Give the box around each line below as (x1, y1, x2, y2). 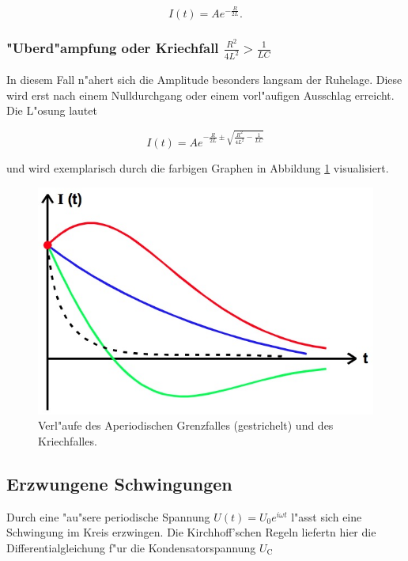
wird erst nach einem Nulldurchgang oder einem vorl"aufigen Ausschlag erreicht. (6, 86, 395, 103)
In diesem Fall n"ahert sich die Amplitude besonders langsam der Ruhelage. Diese (6, 71, 402, 88)
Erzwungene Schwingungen (6, 471, 232, 495)
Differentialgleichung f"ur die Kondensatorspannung (6, 539, 256, 555)
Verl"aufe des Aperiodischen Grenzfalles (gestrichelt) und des (38, 417, 334, 434)
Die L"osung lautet (6, 102, 97, 119)
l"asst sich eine (291, 508, 362, 525)
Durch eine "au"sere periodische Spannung (6, 508, 210, 525)
